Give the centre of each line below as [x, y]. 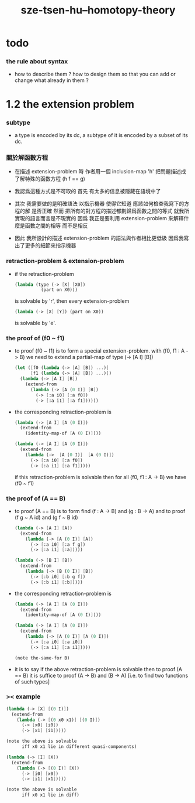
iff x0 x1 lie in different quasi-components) [79, 747]
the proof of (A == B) [36, 498]
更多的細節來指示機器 [51, 245]
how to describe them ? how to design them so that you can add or [95, 74]
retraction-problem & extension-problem [65, 261]
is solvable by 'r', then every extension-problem [72, 301]
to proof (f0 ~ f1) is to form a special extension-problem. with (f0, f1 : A [100, 351]
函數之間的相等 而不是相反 [56, 225]
